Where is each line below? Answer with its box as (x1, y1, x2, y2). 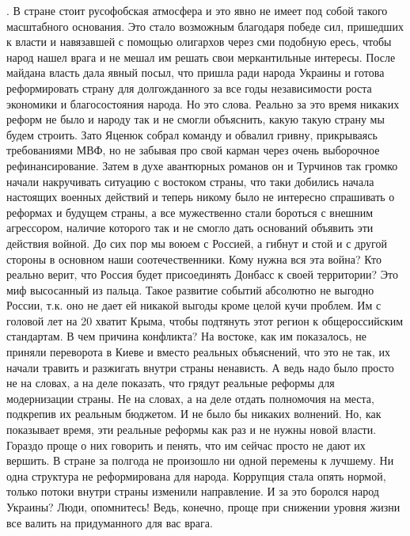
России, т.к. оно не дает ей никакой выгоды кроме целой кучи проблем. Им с (6, 297, 382, 314)
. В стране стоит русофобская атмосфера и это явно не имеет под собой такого (6, 2, 388, 18)
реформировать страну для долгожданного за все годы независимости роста (6, 79, 372, 96)
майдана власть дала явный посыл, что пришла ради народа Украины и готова (6, 64, 385, 81)
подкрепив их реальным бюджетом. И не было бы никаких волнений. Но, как (6, 405, 382, 422)
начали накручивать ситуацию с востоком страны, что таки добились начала (6, 173, 374, 189)
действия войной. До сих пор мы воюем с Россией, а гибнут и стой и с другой (6, 234, 387, 251)
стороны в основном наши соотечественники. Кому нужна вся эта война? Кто (6, 250, 382, 267)
